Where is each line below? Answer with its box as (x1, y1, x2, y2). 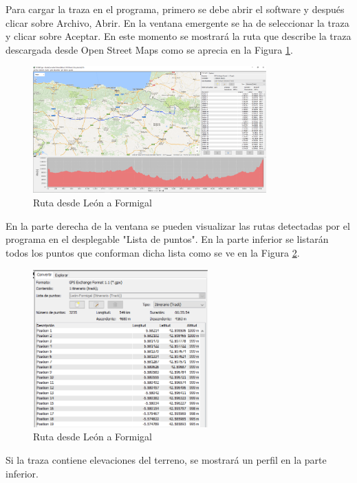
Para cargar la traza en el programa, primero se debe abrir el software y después (6, 2, 345, 16)
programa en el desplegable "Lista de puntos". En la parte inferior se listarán (6, 232, 329, 246)
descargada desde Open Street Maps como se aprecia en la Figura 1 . (6, 42, 293, 56)
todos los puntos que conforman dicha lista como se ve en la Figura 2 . (6, 245, 300, 259)
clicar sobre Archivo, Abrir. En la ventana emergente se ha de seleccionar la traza (6, 15, 349, 30)
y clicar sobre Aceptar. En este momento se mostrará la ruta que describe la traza (6, 29, 351, 43)
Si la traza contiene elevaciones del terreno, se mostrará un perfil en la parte (6, 452, 327, 466)
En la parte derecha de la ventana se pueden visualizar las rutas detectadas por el (6, 218, 350, 233)
